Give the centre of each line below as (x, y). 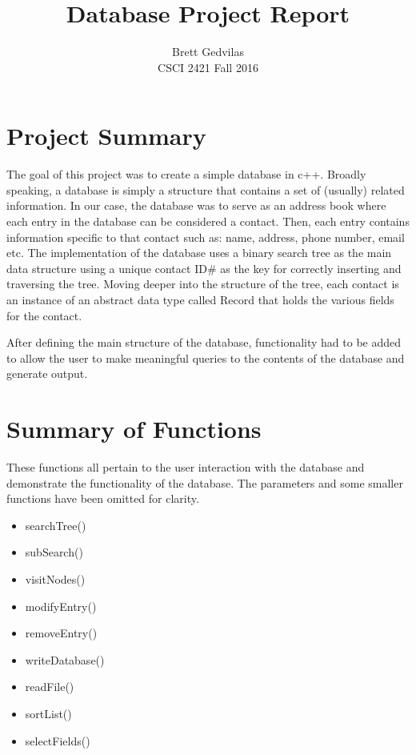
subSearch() (54, 552)
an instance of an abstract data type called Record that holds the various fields (200, 299)
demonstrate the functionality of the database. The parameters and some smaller (205, 482)
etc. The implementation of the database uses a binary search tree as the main (199, 253)
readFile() (50, 687)
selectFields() (58, 740)
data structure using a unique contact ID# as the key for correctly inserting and (204, 268)
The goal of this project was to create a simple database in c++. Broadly (186, 174)
